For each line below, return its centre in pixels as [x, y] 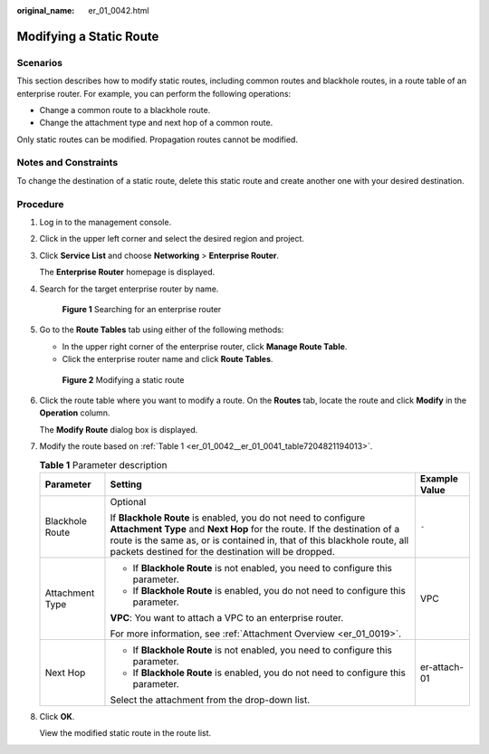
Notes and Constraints [67, 163]
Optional [128, 501]
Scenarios [40, 62]
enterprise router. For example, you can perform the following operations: [154, 93]
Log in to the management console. [105, 222]
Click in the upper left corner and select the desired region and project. [172, 239]
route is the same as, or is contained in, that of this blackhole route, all [259, 540]
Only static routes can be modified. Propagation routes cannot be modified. [158, 139]
